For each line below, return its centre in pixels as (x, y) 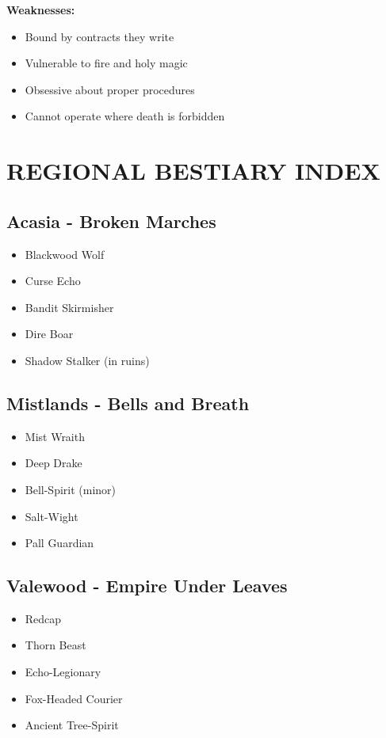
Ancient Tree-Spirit (72, 725)
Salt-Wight (52, 516)
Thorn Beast (55, 645)
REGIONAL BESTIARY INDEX (193, 171)
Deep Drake (54, 463)
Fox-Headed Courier (74, 698)
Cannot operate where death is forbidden (125, 116)
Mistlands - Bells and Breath (128, 403)
